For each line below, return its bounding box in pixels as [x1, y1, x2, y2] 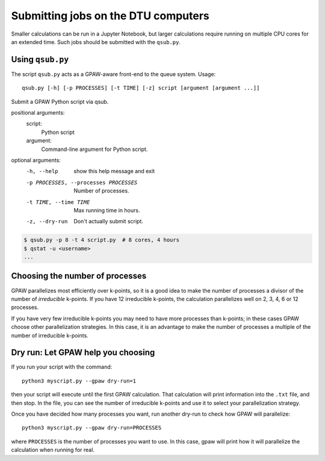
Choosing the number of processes [11, 271, 147, 281]
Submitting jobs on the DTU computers [11, 9, 210, 22]
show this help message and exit [73, 168, 155, 175]
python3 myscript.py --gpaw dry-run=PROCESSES [22, 424, 162, 431]
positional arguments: [11, 109, 65, 116]
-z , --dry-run [26, 218, 68, 225]
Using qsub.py [11, 54, 69, 65]
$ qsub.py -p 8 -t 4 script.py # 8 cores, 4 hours [23, 237, 180, 244]
